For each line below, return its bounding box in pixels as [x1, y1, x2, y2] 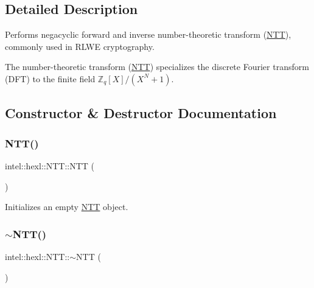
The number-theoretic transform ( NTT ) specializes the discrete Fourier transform [5, 60, 309, 73]
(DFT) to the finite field [5, 72, 96, 85]
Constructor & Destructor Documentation [5, 104, 277, 122]
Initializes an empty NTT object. [5, 200, 128, 213]
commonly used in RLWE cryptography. [5, 40, 155, 52]
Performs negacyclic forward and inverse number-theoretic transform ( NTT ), [5, 28, 291, 41]
